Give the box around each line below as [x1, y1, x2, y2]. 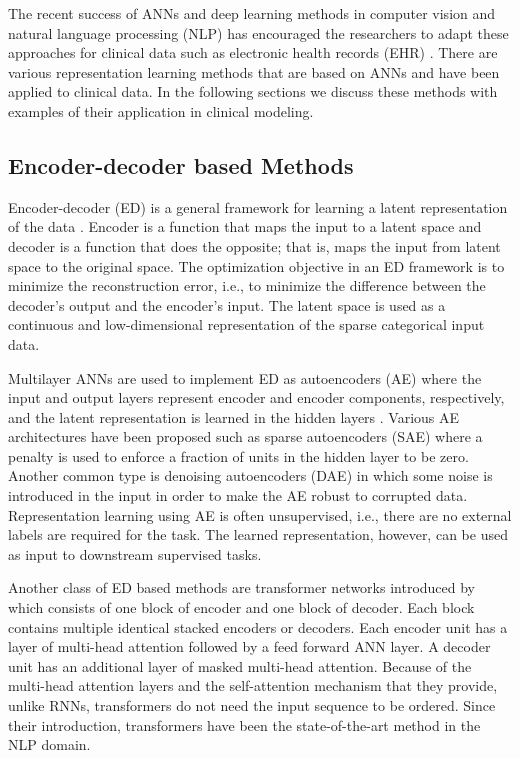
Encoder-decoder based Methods [8, 149, 354, 180]
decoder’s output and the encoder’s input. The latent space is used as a [8, 294, 446, 315]
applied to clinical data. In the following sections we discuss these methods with [8, 81, 498, 102]
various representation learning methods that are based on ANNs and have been [8, 61, 500, 82]
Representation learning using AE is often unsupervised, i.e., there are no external [8, 504, 512, 525]
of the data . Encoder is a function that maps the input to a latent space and [8, 216, 482, 237]
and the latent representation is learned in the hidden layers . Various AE [8, 406, 460, 427]
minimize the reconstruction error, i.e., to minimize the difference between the [8, 275, 486, 296]
